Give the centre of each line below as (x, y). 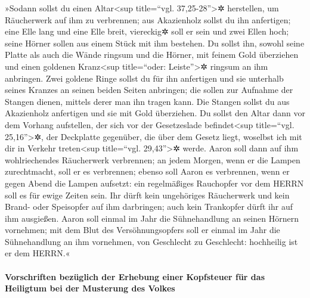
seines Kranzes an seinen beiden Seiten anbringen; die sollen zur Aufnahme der (149, 90)
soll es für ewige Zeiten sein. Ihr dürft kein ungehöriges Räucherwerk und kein (147, 195)
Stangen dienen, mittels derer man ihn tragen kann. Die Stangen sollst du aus (147, 101)
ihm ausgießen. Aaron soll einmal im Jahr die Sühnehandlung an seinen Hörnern (152, 218)
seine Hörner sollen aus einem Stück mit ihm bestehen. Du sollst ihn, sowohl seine (155, 43)
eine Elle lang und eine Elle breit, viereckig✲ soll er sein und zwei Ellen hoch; (147, 31)
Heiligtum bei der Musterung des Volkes (90, 288)
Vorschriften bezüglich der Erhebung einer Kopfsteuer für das (135, 276)
